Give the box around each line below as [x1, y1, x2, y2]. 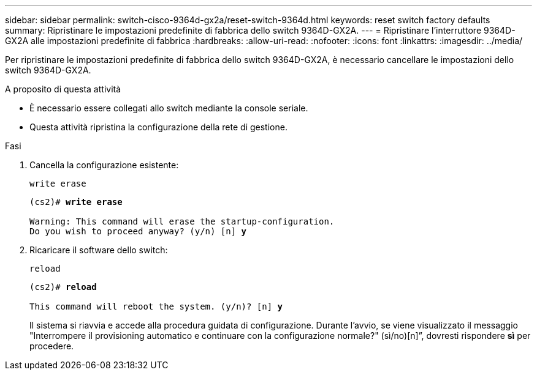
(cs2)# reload [29, 282, 97, 292]
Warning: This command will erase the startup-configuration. [29, 217, 335, 226]
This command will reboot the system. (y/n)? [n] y [29, 302, 283, 311]
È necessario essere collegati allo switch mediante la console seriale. [29, 103, 308, 113]
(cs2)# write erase [29, 197, 123, 207]
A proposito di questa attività [5, 84, 121, 94]
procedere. [29, 341, 74, 351]
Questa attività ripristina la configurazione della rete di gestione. [29, 122, 288, 132]
